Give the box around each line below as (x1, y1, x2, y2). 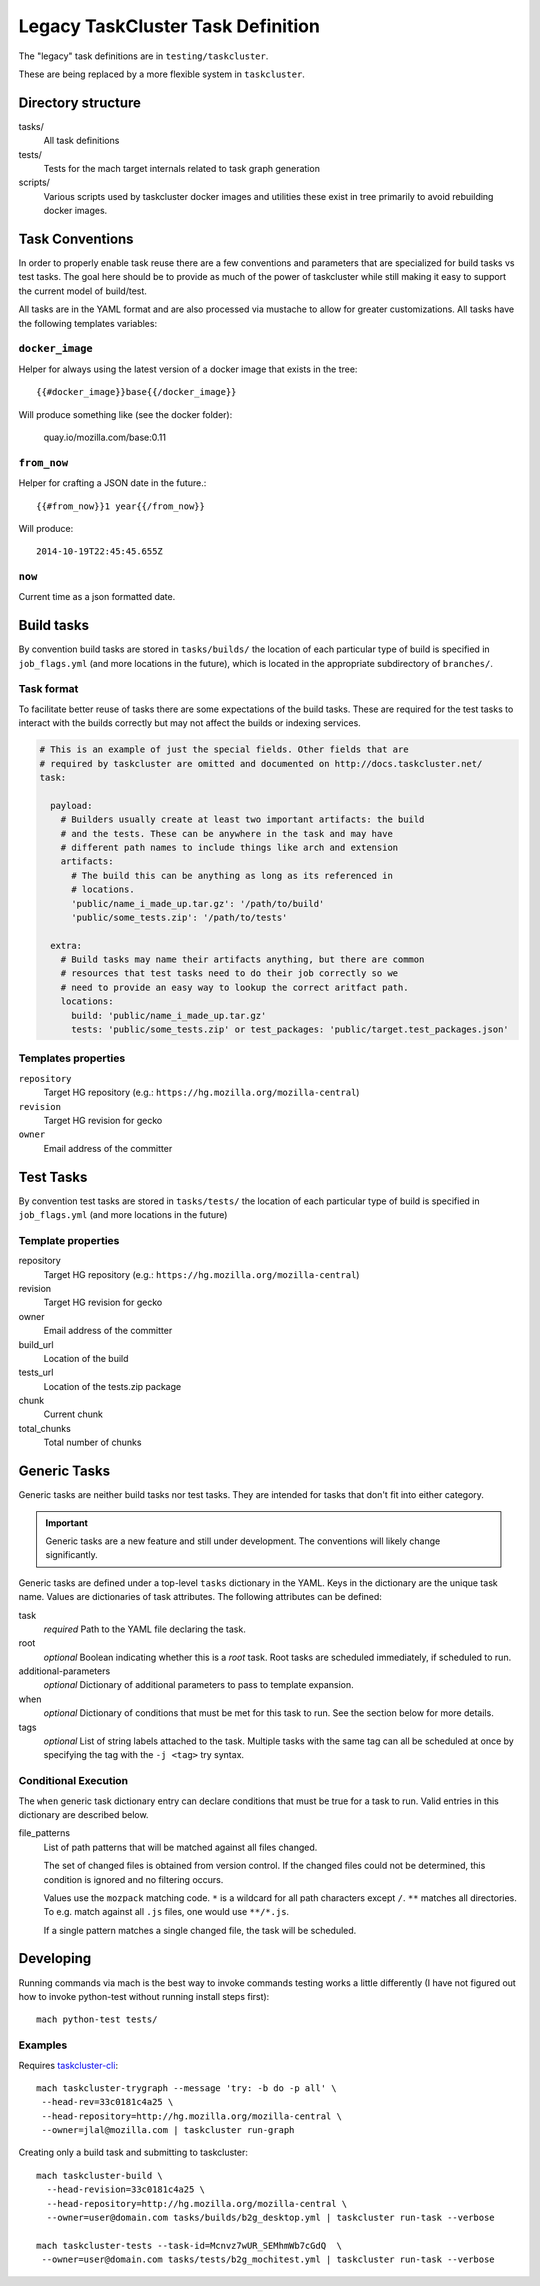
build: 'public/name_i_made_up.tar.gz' (71, 1010, 267, 1021)
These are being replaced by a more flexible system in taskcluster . (18, 68, 305, 80)
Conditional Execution (18, 1774, 129, 1788)
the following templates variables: (18, 317, 158, 329)
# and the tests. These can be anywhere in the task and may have (60, 828, 394, 839)
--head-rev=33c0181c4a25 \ (41, 2096, 174, 2108)
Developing (18, 1950, 92, 1967)
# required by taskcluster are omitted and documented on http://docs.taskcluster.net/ (39, 758, 483, 769)
